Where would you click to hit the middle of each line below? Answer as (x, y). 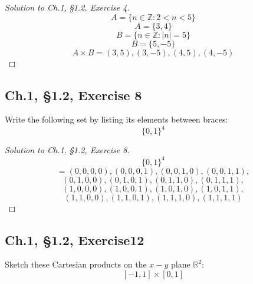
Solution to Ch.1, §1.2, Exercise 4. (67, 7)
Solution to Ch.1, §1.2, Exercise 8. (67, 150)
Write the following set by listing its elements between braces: (116, 119)
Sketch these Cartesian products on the (76, 264)
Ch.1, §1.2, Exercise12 (75, 240)
